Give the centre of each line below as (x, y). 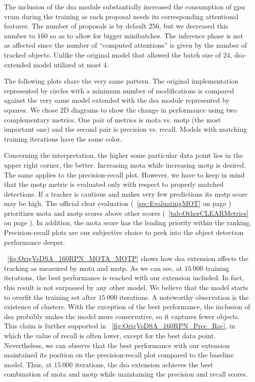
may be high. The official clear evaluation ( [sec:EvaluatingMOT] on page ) (118, 203)
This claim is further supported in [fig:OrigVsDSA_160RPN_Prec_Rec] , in (120, 326)
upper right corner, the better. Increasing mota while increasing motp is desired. (125, 164)
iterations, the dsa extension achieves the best (144, 364)
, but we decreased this (194, 26)
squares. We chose (31, 109)
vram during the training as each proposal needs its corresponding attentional (121, 16)
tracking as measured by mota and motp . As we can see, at (93, 268)
